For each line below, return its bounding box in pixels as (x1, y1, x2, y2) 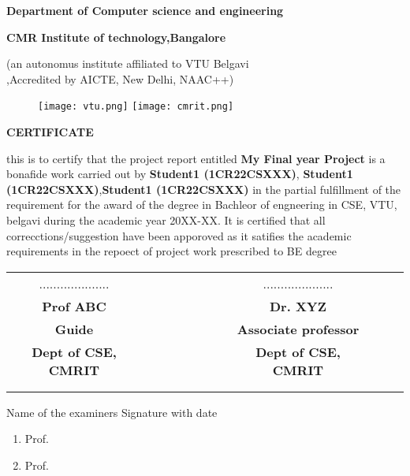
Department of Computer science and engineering (6, 2, 284, 18)
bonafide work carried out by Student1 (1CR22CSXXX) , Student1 (6, 165, 353, 182)
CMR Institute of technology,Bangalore (6, 28, 226, 45)
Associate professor (237, 319, 360, 338)
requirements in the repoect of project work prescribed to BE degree (6, 243, 337, 259)
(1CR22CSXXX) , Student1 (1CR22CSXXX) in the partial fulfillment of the (6, 180, 401, 197)
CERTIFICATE (6, 124, 94, 140)
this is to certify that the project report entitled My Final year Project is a (6, 150, 386, 166)
